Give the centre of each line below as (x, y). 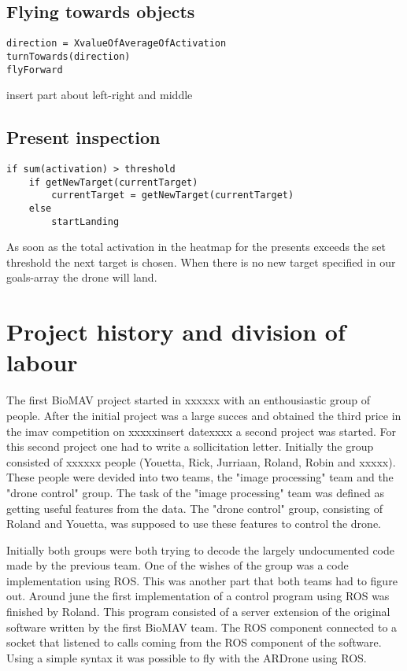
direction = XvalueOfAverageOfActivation (117, 44)
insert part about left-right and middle (100, 95)
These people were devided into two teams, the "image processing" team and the (200, 477)
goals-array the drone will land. (82, 277)
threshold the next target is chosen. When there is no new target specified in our (201, 262)
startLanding (85, 221)
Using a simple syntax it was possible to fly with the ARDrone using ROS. (187, 657)
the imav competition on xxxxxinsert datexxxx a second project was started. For (201, 431)
